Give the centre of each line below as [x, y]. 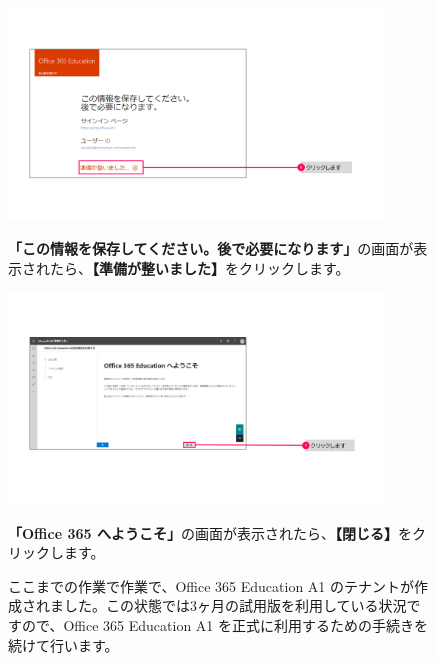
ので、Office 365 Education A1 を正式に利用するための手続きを [225, 624]
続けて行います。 [63, 644]
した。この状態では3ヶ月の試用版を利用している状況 [235, 605]
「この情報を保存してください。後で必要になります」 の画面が [211, 248]
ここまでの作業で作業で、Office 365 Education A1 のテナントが [211, 585]
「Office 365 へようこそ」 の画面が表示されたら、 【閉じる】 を [210, 532]
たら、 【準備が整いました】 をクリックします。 [199, 267]
